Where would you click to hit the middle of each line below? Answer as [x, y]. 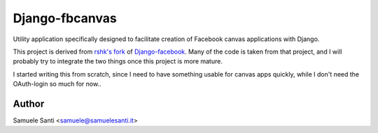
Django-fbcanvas [65, 18]
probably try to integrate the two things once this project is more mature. [118, 61]
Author [29, 103]
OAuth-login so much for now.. [57, 84]
